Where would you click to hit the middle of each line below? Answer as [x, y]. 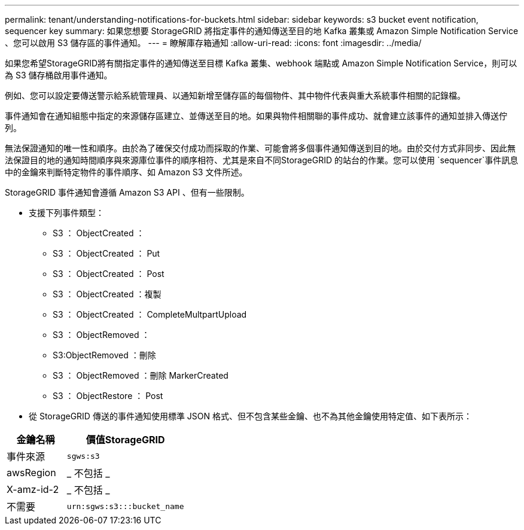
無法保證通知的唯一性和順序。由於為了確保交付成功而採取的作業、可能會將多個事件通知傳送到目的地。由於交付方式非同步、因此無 [260, 148]
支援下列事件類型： [66, 213]
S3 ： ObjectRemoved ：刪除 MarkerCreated [141, 375]
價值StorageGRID [125, 440]
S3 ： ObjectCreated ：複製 [107, 294]
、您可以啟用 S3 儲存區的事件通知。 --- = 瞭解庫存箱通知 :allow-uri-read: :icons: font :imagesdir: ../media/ [213, 43]
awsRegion [31, 473]
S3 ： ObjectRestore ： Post [108, 396]
